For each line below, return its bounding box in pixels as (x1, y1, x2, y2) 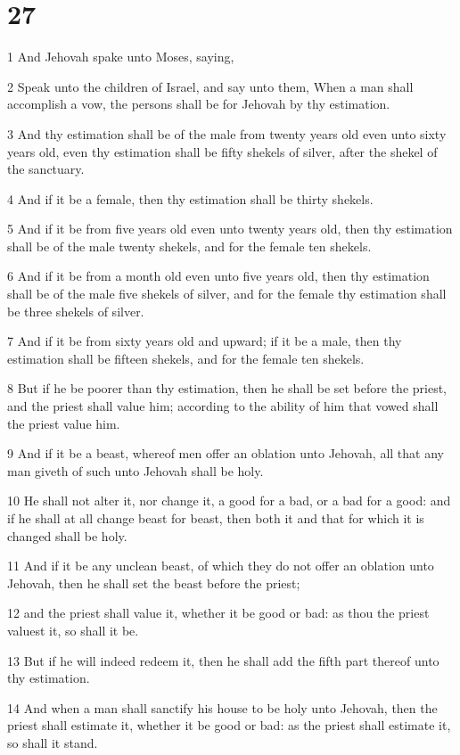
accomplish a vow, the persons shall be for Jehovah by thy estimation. (7, 94, 390, 113)
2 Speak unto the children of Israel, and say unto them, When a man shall (7, 77, 414, 95)
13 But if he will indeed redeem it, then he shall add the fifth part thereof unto (7, 651, 439, 669)
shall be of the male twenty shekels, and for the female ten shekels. (7, 236, 372, 255)
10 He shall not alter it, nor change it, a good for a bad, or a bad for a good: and (7, 491, 451, 510)
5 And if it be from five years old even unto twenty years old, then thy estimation (7, 219, 453, 238)
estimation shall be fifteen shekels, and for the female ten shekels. (7, 349, 365, 367)
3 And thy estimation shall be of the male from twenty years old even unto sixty (7, 124, 447, 143)
